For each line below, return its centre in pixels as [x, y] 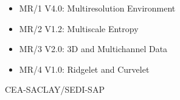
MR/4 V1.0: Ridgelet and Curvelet [84, 69]
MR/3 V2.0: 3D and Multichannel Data [93, 49]
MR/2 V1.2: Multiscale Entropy [79, 28]
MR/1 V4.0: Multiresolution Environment [97, 8]
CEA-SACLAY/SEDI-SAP [55, 89]
